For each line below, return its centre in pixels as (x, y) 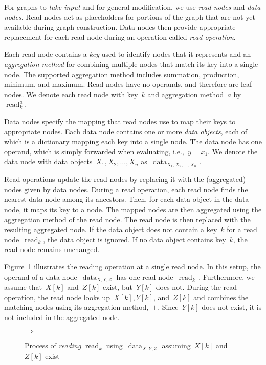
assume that (23, 287)
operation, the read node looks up (57, 297)
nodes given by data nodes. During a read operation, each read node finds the (126, 189)
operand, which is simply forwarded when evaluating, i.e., (94, 151)
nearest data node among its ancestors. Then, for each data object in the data (127, 199)
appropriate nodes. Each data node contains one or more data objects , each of (126, 131)
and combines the (221, 297)
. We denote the (233, 151)
